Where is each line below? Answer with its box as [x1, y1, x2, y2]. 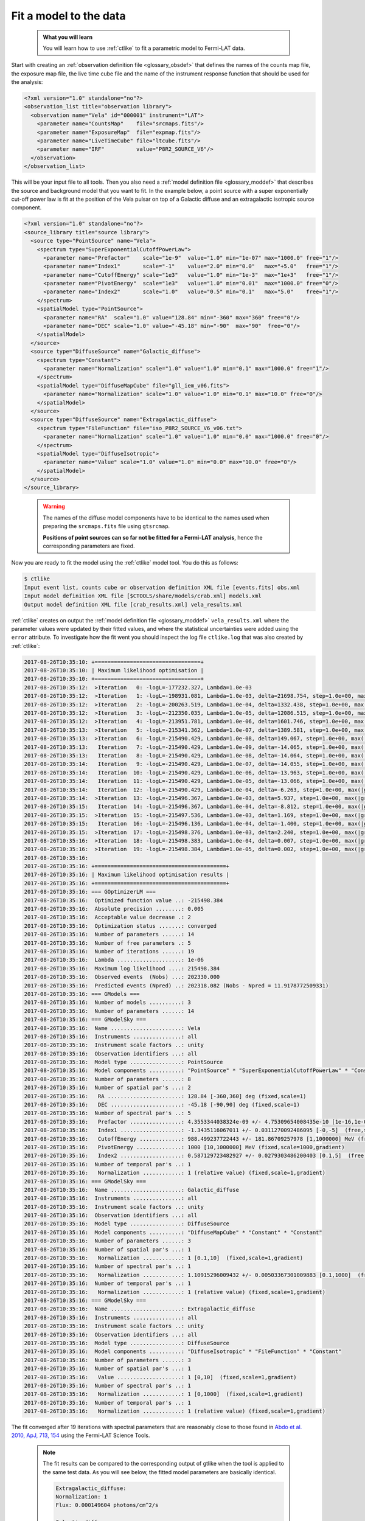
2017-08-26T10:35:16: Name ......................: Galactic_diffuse [24, 1186, 240, 1193]
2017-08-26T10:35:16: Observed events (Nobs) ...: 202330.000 [24, 973, 220, 981]
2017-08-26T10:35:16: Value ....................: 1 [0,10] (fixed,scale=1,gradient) [24, 1374, 297, 1380]
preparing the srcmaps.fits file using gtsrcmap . [43, 523, 170, 530]
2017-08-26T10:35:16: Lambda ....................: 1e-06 [24, 956, 204, 964]
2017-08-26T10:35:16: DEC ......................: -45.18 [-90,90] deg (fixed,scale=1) [24, 1101, 301, 1109]
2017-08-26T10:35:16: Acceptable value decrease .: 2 [24, 914, 191, 921]
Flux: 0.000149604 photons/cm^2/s [55, 1502, 159, 1509]
